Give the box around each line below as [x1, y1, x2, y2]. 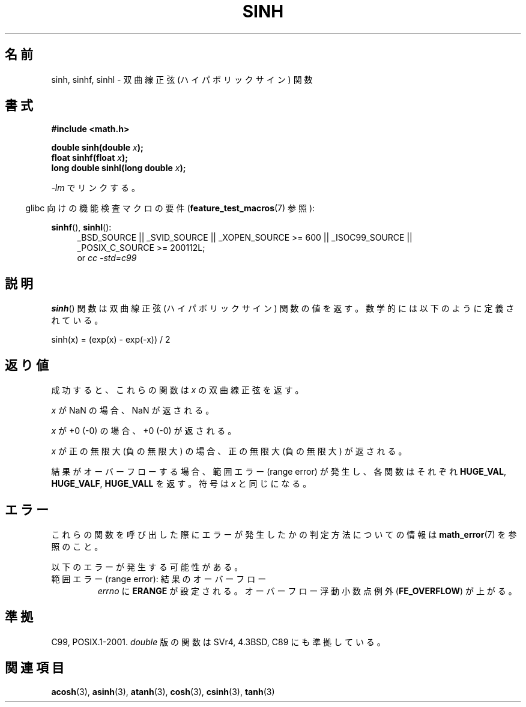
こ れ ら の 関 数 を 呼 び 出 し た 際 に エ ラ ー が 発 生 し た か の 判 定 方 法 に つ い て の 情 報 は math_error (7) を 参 [51, 529, 517, 540]
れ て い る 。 [51, 315, 103, 326]
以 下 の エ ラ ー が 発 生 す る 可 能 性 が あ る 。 [51, 561, 243, 572]
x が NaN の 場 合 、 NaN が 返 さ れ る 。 [51, 405, 214, 416]
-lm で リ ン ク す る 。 [51, 182, 141, 193]
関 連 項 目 [5, 660, 64, 676]
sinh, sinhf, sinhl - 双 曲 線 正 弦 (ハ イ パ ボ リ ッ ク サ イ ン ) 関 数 [51, 74, 313, 85]
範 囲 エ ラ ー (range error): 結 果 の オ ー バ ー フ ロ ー [51, 573, 267, 584]
